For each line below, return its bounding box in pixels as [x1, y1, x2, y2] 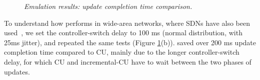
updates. [4, 66, 30, 77]
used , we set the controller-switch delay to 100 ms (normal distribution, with [4, 27, 242, 38]
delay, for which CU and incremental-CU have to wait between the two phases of [4, 56, 251, 67]
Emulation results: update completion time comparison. [24, 1, 192, 11]
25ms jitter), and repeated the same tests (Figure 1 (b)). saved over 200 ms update [4, 37, 256, 47]
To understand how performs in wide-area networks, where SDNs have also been [4, 17, 250, 28]
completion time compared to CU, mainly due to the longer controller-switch [4, 47, 239, 57]
